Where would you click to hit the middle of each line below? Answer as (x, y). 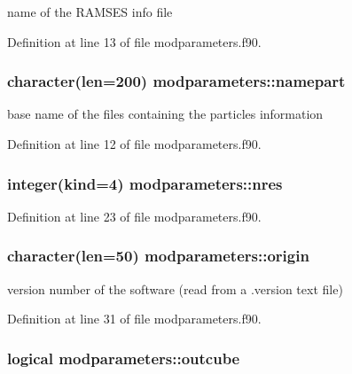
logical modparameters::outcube (124, 358)
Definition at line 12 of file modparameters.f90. (134, 144)
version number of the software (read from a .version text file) (175, 288)
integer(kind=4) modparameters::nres (145, 183)
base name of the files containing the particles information (165, 114)
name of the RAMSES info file (90, 12)
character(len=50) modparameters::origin (158, 256)
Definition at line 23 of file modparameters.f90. (134, 216)
